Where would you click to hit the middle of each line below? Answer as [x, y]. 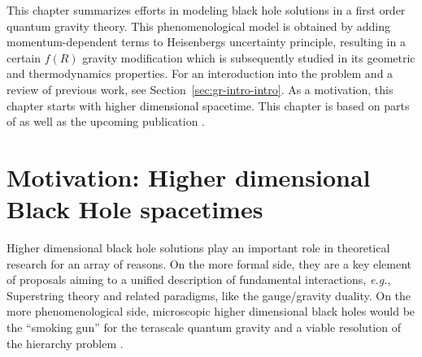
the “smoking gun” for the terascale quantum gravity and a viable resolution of [204, 327]
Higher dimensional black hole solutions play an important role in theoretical [198, 248]
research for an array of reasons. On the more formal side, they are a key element [209, 263]
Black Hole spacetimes [135, 209]
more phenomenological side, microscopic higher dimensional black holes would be [211, 311]
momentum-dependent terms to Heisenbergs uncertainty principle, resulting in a [206, 42]
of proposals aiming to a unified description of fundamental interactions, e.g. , [199, 280]
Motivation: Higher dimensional [189, 176]
